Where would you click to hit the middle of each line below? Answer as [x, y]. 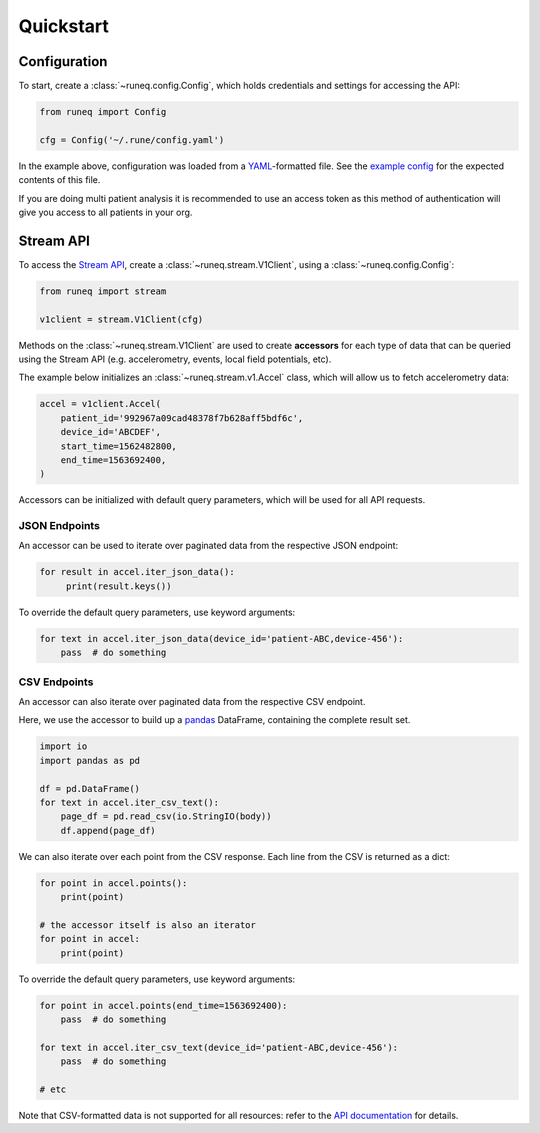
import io [63, 746]
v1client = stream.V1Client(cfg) [121, 319]
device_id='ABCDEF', [111, 432]
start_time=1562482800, [118, 446]
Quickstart [64, 26]
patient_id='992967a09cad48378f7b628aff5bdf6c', [182, 418]
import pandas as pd [89, 760]
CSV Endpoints [56, 682]
